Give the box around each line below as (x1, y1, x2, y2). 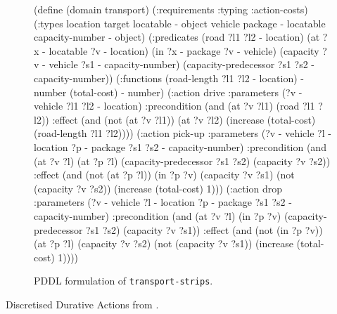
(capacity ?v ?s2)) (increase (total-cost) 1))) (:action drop (34, 181, 283, 195)
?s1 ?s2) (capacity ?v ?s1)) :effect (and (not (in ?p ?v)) (86, 222, 323, 237)
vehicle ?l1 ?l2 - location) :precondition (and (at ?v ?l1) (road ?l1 (34, 98, 315, 113)
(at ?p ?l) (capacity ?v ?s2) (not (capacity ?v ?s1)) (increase (34, 236, 293, 251)
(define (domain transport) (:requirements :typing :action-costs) (34, 2, 308, 16)
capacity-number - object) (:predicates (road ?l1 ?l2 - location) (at (34, 30, 320, 44)
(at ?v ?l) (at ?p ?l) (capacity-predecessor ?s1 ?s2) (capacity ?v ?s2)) (34, 153, 331, 168)
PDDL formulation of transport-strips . (34, 273, 213, 288)
